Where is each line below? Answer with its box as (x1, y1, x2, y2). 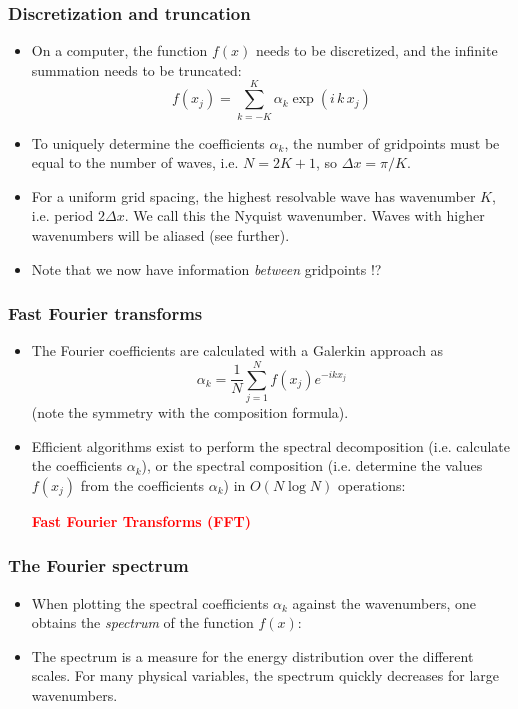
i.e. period (31, 205, 94, 226)
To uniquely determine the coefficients (31, 132, 265, 153)
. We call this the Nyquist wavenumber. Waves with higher (124, 205, 485, 226)
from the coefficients (80, 474, 205, 495)
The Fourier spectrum (8, 553, 189, 578)
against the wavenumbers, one (292, 592, 476, 613)
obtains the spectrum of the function (31, 612, 254, 633)
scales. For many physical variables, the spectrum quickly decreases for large (31, 665, 500, 686)
